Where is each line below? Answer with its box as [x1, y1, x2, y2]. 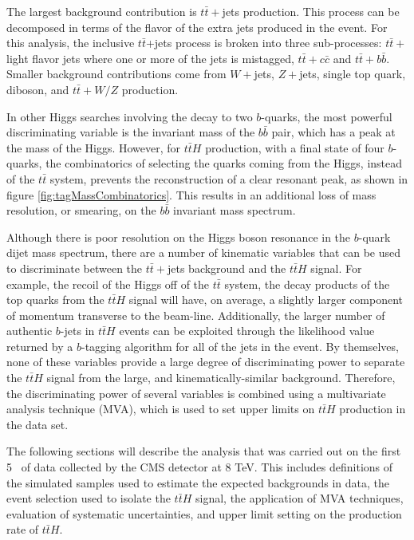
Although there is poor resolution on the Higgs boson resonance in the [6, 228, 351, 245]
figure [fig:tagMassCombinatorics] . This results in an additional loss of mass [6, 186, 377, 203]
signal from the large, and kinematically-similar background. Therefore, [46, 369, 396, 386]
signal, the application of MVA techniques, [195, 490, 404, 506]
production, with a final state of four [205, 139, 384, 156]
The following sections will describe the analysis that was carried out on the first [6, 443, 401, 459]
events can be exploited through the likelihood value [119, 322, 375, 339]
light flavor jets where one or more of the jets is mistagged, [6, 49, 294, 66]
